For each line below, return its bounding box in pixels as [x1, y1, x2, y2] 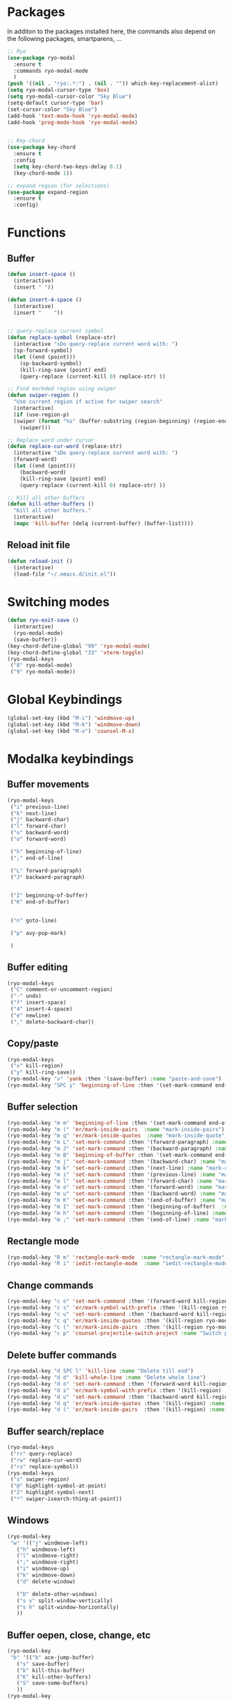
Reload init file [7, 539, 71, 551]
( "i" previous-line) [10, 803, 70, 810]
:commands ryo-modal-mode [13, 67, 89, 74]
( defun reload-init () [7, 558, 73, 565]
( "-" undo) [10, 993, 42, 999]
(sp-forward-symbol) [13, 347, 73, 354]
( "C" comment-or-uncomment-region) [10, 986, 113, 993]
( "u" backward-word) [10, 830, 70, 836]
